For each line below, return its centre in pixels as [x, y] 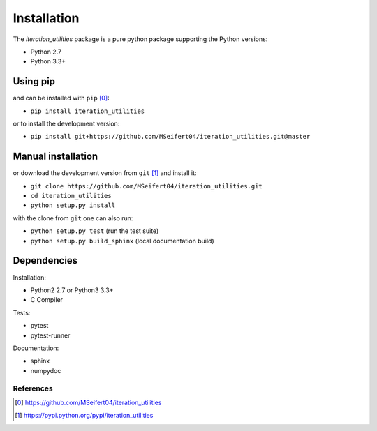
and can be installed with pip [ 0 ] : [61, 98]
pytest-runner [50, 335]
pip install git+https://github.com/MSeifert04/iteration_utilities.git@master [170, 137]
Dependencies [45, 260]
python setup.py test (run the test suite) [95, 231]
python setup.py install [73, 205]
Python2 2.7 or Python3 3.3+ [72, 290]
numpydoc [46, 370]
